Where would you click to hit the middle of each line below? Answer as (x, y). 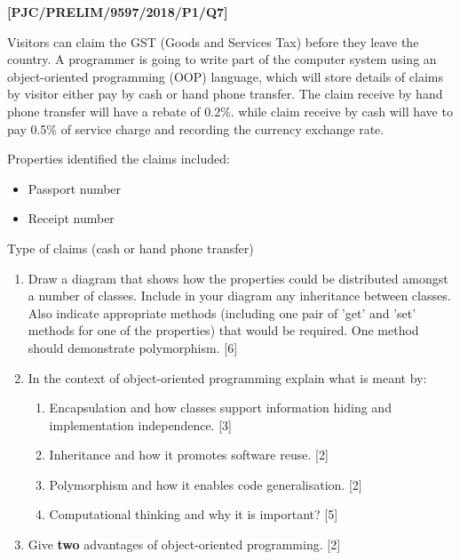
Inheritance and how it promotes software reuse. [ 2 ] (189, 455)
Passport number (75, 188)
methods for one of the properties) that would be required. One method (223, 330)
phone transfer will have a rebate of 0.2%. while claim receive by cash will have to (230, 111)
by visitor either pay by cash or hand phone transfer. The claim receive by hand (225, 94)
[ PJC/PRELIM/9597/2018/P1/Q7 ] (118, 12)
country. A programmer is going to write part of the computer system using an (222, 59)
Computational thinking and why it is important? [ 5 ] (194, 514)
